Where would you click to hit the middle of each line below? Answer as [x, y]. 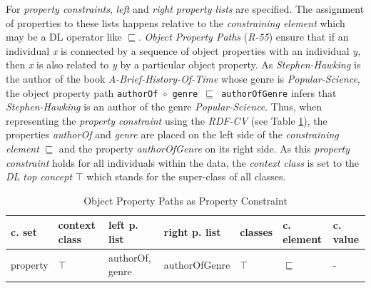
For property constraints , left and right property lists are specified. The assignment [185, 9]
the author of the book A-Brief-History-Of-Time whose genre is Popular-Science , [183, 78]
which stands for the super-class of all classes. [186, 176]
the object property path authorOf [82, 92]
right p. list [192, 232]
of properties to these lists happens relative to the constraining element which [176, 22]
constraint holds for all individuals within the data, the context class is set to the [183, 162]
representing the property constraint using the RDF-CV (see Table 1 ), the [167, 120]
